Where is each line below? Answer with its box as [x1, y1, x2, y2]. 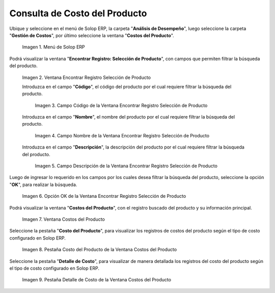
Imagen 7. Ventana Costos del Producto [22, 216, 105, 222]
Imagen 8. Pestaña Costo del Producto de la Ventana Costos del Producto [22, 247, 177, 253]
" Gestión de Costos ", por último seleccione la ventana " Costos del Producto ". [9, 32, 174, 38]
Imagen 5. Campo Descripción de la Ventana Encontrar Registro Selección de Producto [35, 163, 217, 169]
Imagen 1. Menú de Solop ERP [22, 44, 85, 50]
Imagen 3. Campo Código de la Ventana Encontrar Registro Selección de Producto [35, 102, 208, 108]
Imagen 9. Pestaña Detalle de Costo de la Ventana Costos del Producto [22, 277, 172, 283]
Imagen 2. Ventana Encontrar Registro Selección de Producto [22, 74, 151, 80]
